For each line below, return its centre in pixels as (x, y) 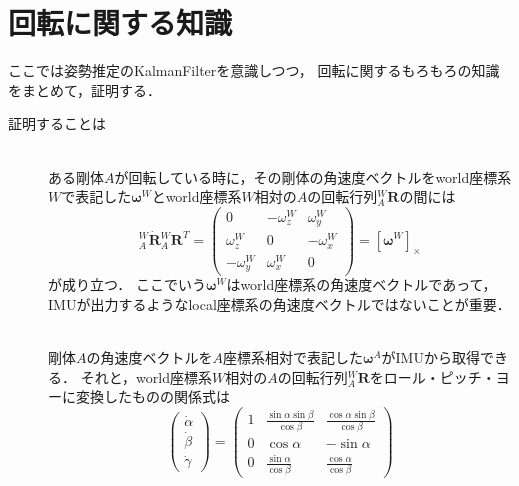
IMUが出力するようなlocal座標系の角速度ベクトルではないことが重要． (279, 304)
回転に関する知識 (120, 22)
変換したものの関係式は (152, 396)
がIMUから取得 (430, 357)
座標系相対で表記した (293, 357)
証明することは (57, 123)
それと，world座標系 (146, 376)
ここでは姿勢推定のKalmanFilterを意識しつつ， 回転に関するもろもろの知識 (254, 70)
